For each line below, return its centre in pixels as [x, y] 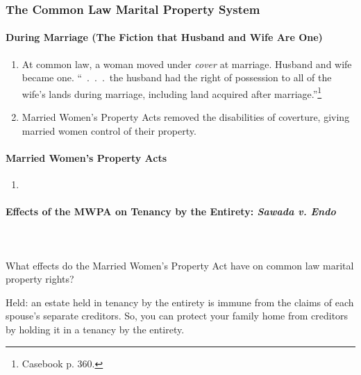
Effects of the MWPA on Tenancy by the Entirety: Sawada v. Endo [171, 211]
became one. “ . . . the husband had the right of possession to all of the [177, 77]
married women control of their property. [109, 130]
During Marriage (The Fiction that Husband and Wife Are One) [164, 37]
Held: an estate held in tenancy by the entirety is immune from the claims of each [180, 302]
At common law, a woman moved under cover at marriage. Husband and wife [187, 64]
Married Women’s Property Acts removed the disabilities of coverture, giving [186, 117]
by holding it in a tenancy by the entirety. [95, 330]
